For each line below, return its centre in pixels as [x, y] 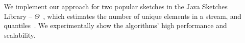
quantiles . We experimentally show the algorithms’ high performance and [116, 25]
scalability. [20, 35]
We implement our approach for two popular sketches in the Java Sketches [116, 6]
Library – [18, 16]
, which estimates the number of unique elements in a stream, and [142, 16]
